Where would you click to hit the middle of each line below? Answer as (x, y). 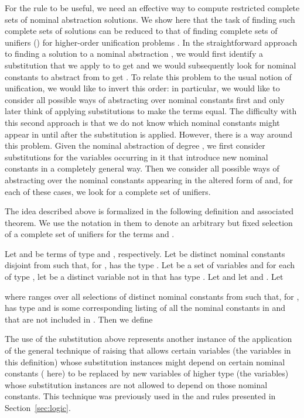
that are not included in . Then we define (79, 319)
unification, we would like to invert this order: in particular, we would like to (142, 88)
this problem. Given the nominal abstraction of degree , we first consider (135, 145)
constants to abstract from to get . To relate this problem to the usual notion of (148, 76)
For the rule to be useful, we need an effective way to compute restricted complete (152, 8)
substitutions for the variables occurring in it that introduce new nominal (136, 157)
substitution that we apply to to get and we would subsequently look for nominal (151, 65)
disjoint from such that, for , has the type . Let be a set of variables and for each (150, 265)
